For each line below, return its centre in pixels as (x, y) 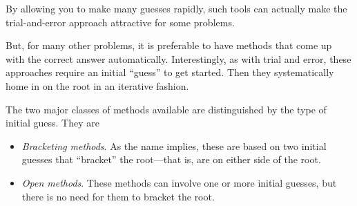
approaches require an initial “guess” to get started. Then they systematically (170, 72)
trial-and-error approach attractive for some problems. (120, 22)
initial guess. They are (52, 123)
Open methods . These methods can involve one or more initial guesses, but (179, 182)
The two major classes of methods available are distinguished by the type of (166, 109)
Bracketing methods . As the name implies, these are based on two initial (174, 146)
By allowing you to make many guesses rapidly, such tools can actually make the (176, 8)
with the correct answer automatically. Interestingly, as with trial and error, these (178, 58)
